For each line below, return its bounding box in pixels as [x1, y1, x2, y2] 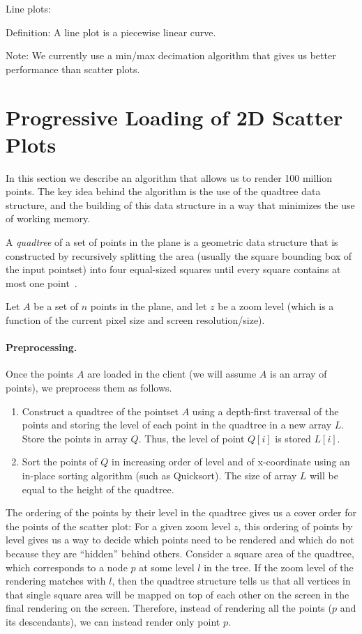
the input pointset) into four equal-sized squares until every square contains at [6, 262, 341, 277]
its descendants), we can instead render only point [6, 614, 220, 628]
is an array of [270, 366, 327, 381]
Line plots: [6, 1, 51, 15]
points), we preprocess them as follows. [6, 380, 172, 395]
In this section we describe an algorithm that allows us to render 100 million [6, 170, 332, 185]
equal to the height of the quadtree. [22, 481, 174, 496]
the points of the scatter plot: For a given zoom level [6, 518, 231, 533]
